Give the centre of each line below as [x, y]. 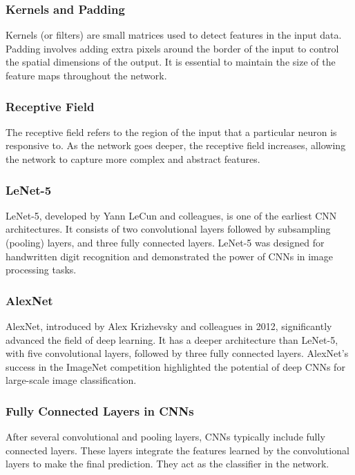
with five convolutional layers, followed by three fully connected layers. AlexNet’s [177, 353]
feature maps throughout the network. [86, 75]
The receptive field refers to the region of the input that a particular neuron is [171, 132]
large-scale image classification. [71, 380]
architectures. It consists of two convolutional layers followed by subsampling [168, 229]
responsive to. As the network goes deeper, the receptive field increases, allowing [176, 145]
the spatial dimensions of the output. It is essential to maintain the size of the [171, 62]
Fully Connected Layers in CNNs [100, 410]
